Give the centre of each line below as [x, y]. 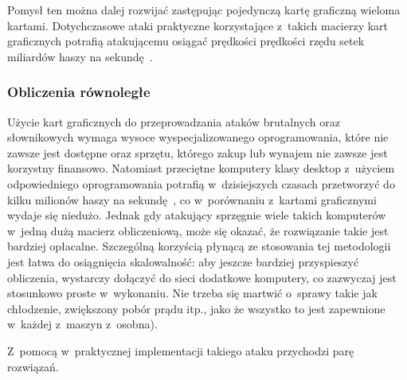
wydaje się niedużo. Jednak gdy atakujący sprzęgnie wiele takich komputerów [197, 215]
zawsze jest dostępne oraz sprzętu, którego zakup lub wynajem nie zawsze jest [198, 152]
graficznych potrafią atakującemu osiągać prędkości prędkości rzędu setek [186, 41]
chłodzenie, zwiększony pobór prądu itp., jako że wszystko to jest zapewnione [196, 308]
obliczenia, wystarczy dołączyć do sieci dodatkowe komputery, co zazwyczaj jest [202, 277]
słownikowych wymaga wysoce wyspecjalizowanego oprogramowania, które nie [198, 137]
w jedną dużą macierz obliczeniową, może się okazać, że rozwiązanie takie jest [198, 230]
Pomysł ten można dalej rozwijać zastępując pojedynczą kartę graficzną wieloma [204, 10]
